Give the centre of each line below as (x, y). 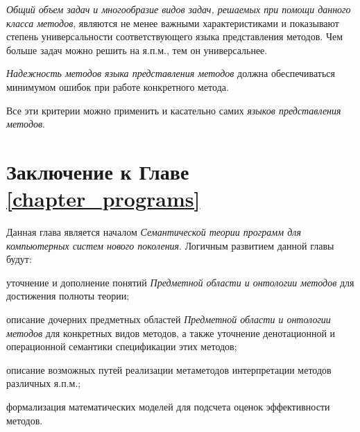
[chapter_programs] (103, 199)
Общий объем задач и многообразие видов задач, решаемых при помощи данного (179, 9)
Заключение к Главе (98, 171)
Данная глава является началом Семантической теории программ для (154, 232)
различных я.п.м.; (44, 383)
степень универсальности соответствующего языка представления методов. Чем (175, 36)
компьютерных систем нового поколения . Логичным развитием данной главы (170, 245)
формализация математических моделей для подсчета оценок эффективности (168, 406)
